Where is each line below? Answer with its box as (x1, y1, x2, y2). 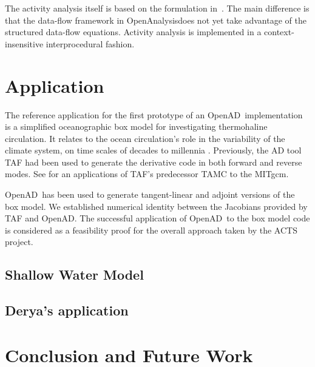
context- (264, 25, 294, 38)
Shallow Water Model (5, 265, 144, 284)
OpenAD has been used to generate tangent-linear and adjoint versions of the (5, 188, 295, 201)
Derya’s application (5, 301, 129, 320)
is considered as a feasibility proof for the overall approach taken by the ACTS (5, 223, 297, 236)
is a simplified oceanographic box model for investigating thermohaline (5, 120, 268, 133)
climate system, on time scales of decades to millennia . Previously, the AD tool (5, 144, 302, 157)
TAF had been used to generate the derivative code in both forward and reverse (5, 155, 302, 168)
